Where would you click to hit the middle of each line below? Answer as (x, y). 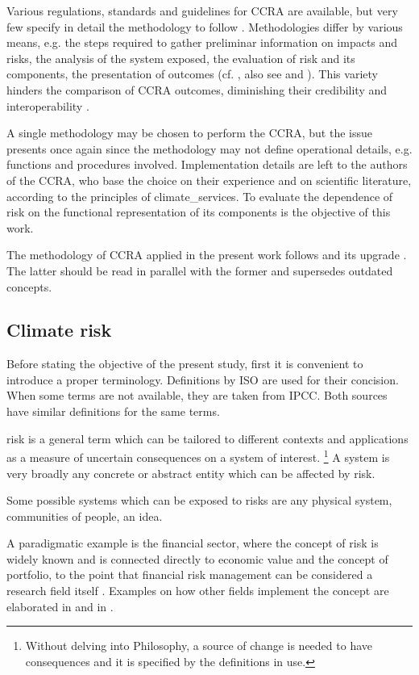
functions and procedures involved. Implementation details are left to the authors (207, 164)
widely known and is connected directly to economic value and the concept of (197, 558)
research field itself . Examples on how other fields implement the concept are (198, 591)
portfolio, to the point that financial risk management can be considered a (190, 574)
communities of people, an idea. (85, 516)
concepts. (29, 286)
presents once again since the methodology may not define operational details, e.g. (209, 148)
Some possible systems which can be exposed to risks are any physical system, (199, 500)
